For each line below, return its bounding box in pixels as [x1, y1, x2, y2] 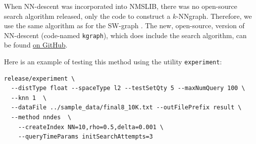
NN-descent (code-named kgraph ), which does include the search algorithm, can [4, 30, 247, 40]
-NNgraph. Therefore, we [176, 10, 252, 21]
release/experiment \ [4, 75, 75, 82]
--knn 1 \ [11, 94, 47, 101]
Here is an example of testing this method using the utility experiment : [4, 56, 222, 67]
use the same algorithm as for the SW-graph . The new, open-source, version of [4, 20, 245, 31]
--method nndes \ [11, 114, 72, 121]
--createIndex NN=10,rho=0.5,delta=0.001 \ [18, 123, 164, 131]
